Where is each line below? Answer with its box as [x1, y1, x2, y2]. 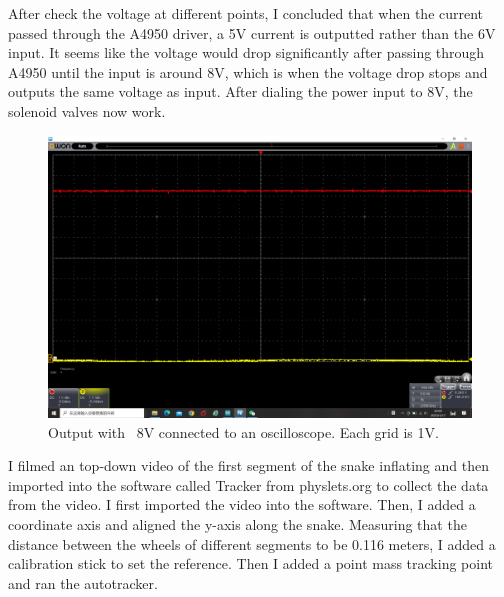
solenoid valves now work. [8, 100, 166, 121]
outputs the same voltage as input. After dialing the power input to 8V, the [8, 81, 473, 102]
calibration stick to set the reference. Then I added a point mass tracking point [8, 553, 494, 574]
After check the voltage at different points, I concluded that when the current [8, 3, 484, 23]
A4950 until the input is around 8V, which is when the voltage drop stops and [8, 61, 488, 82]
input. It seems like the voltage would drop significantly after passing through [8, 42, 485, 63]
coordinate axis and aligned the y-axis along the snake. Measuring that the [8, 513, 467, 534]
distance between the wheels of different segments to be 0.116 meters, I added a [8, 533, 496, 554]
